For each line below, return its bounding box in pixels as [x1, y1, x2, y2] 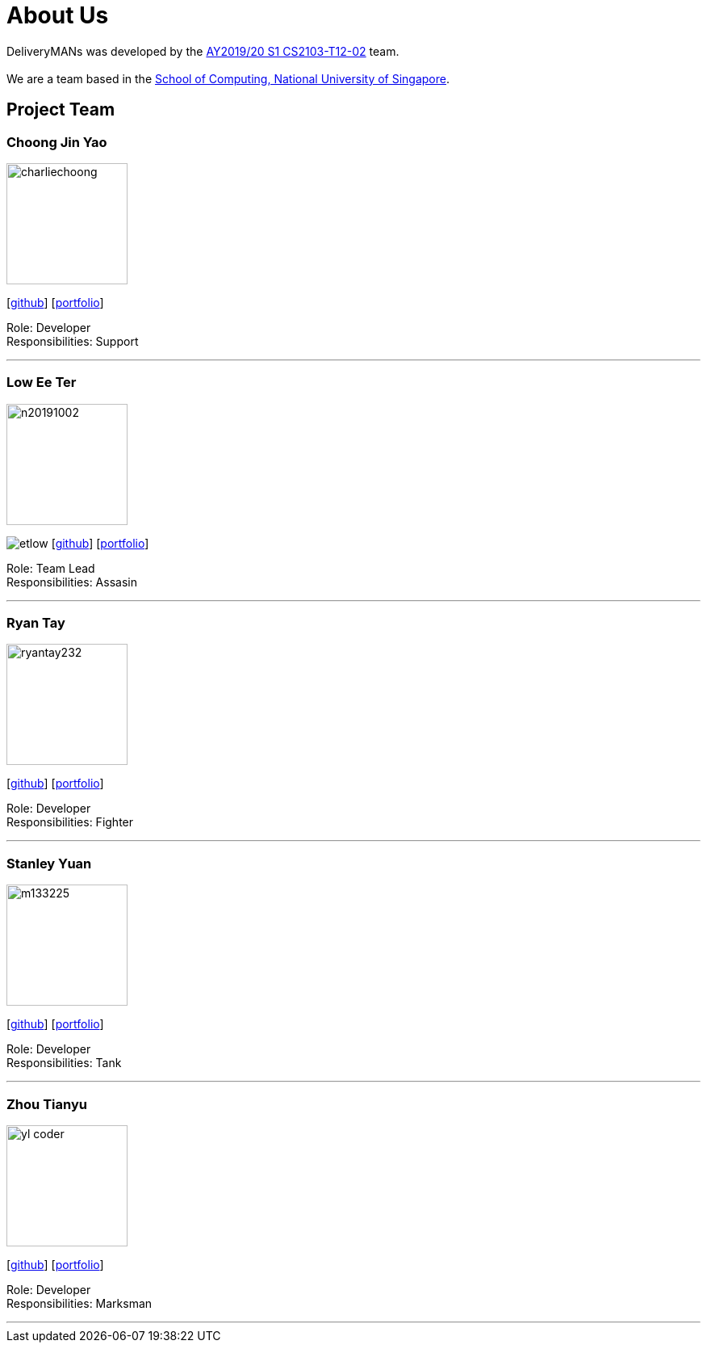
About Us [6, 2, 109, 29]
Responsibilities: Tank [6, 1056, 122, 1070]
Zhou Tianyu [6, 1095, 87, 1112]
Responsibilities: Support [6, 334, 139, 348]
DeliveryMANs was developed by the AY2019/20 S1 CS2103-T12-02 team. [6, 44, 400, 58]
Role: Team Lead [6, 561, 95, 575]
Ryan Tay [6, 615, 65, 632]
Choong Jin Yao [6, 133, 107, 150]
